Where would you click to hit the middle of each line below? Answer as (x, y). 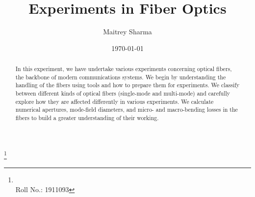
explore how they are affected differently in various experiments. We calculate (115, 101)
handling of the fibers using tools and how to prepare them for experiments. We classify (127, 85)
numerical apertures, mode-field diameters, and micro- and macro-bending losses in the (127, 110)
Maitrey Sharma (127, 32)
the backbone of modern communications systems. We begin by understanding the (121, 77)
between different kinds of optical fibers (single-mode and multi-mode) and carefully (123, 93)
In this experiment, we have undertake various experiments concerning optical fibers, (124, 69)
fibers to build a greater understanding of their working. (87, 118)
